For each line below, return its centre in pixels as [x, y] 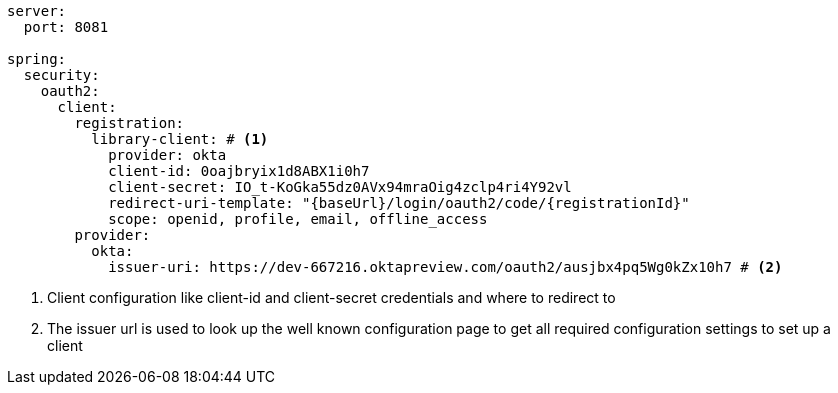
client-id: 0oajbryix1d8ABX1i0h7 [239, 171]
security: [61, 75]
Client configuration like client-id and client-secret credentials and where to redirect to [331, 297]
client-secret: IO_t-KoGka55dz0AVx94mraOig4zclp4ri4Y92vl [340, 187]
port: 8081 [66, 27]
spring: [37, 59]
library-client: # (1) [180, 139]
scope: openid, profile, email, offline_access [298, 219]
